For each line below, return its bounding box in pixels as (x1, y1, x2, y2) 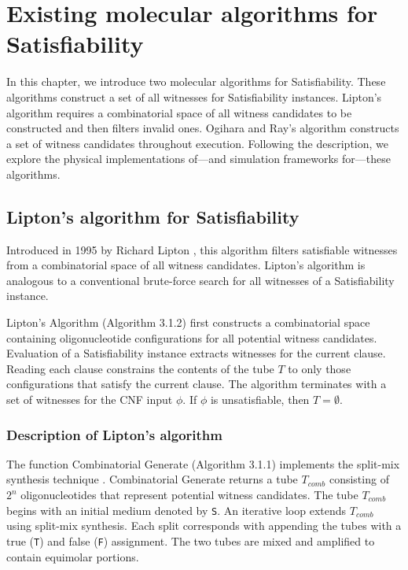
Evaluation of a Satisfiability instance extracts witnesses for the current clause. (6, 345, 386, 361)
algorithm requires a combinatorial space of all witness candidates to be (6, 104, 352, 120)
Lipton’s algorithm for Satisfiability (6, 204, 300, 228)
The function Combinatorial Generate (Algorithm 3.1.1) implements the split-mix (6, 455, 400, 472)
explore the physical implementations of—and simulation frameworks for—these (6, 150, 391, 167)
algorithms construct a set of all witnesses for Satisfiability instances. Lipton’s (6, 88, 382, 105)
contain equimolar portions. (6, 548, 139, 564)
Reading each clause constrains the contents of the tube (6, 360, 274, 376)
